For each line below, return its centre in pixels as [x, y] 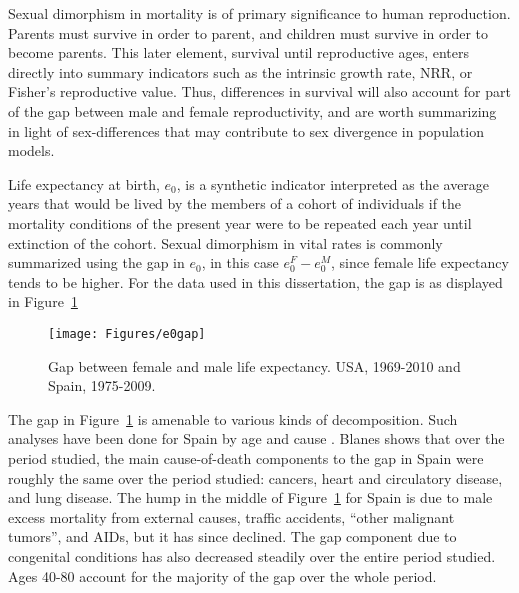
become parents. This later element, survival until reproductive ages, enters [239, 52]
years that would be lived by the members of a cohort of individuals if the [235, 203]
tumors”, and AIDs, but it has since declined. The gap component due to [232, 536]
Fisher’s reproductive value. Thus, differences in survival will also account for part [259, 91]
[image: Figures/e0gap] [127, 333]
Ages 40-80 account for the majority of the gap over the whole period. [222, 575]
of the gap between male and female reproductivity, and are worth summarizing [252, 110]
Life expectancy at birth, [84, 183]
